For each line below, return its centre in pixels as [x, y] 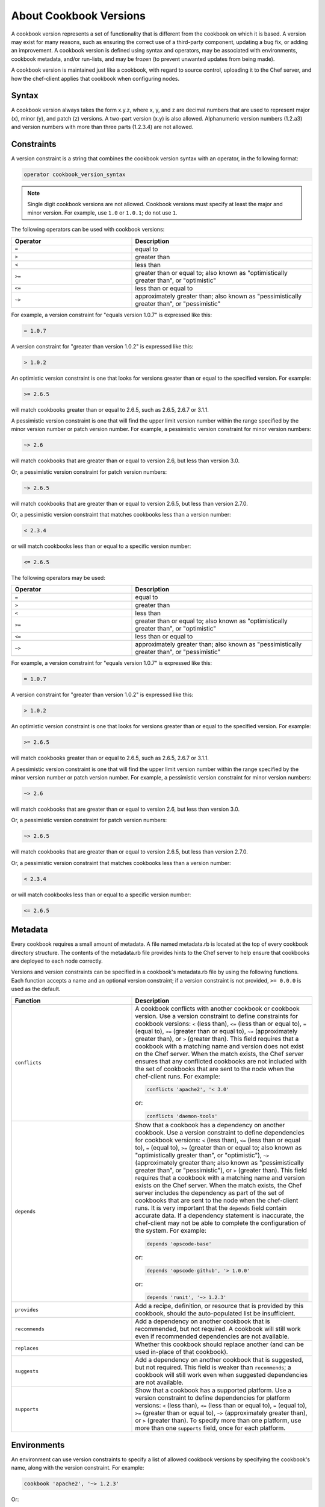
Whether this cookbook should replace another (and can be [219, 1344]
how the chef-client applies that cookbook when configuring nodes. [95, 78]
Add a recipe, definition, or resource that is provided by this [219, 1306]
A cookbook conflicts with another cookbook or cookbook [218, 1008]
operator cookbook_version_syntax [75, 175]
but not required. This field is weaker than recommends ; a [213, 1367]
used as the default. [36, 989]
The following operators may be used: [58, 577]
